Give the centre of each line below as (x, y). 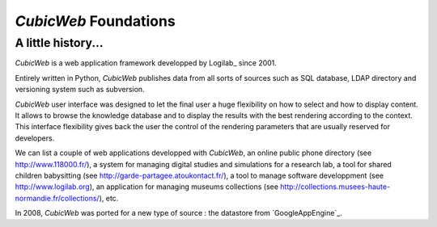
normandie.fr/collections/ (57, 198)
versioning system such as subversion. (80, 90)
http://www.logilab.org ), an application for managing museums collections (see (147, 187)
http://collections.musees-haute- (335, 187)
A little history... (59, 43)
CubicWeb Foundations (95, 21)
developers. (35, 138)
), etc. (109, 198)
